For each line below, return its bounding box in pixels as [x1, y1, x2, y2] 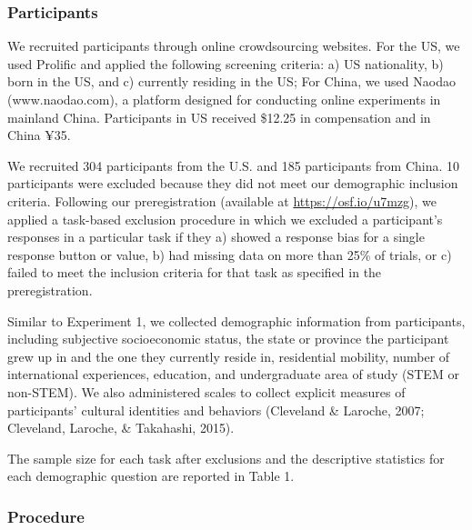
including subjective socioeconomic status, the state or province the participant [7, 329, 449, 348]
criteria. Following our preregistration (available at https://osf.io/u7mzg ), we [7, 191, 437, 210]
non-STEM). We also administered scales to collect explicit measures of [7, 382, 406, 401]
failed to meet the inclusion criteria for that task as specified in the [7, 263, 382, 282]
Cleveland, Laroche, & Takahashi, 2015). [7, 418, 235, 437]
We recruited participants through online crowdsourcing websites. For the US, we [7, 36, 460, 55]
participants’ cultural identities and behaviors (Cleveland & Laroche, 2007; [7, 400, 425, 419]
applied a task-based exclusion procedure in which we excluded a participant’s [7, 209, 443, 228]
